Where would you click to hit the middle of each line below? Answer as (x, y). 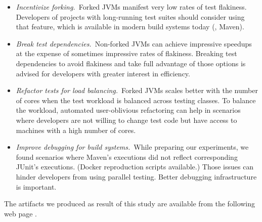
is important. (36, 186)
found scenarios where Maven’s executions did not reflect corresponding (127, 157)
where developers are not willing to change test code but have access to (126, 120)
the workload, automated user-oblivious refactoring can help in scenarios (128, 110)
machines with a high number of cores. (76, 130)
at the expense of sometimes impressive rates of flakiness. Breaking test (126, 53)
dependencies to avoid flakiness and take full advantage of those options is (131, 63)
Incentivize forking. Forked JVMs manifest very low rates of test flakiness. (131, 7)
